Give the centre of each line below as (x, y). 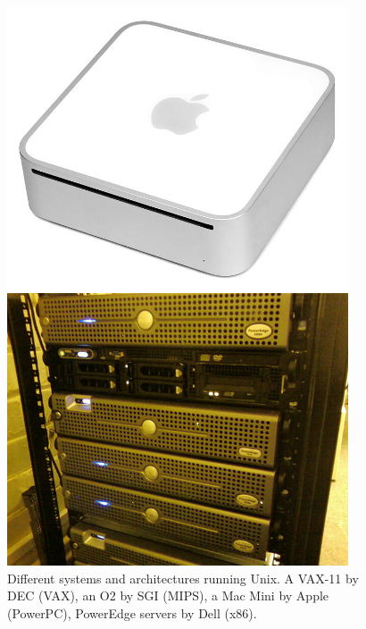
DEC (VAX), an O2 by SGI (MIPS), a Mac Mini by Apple (168, 595)
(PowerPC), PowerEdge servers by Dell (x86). (132, 613)
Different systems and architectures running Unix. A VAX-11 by (183, 578)
